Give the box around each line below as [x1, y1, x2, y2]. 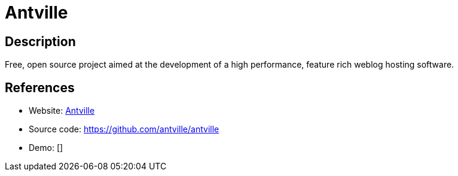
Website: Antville [29, 105, 95, 116]
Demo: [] [29, 142, 63, 153]
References [5, 80, 75, 95]
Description [5, 34, 76, 49]
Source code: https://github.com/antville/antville [29, 124, 219, 135]
